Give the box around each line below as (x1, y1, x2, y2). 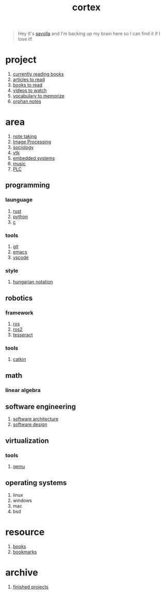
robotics (5, 293, 33, 302)
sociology (12, 144, 34, 151)
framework (5, 309, 34, 316)
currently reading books (12, 71, 64, 77)
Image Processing (12, 139, 51, 145)
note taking (12, 133, 37, 140)
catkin (12, 356, 26, 362)
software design (12, 421, 47, 427)
